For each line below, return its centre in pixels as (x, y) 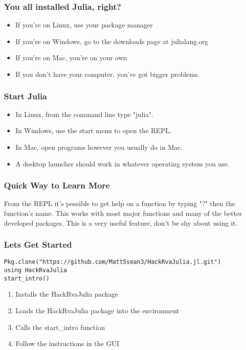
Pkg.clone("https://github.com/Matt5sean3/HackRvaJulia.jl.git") (112, 262)
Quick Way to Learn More (57, 185)
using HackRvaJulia (35, 270)
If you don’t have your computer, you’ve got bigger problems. (108, 74)
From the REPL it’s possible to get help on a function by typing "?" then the (120, 203)
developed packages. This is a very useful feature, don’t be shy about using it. (121, 222)
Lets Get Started (38, 245)
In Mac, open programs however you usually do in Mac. (99, 147)
